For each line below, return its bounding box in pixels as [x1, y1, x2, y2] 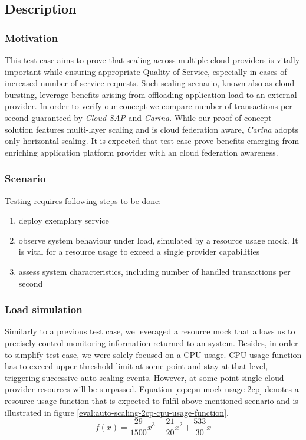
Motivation [5, 30, 58, 45]
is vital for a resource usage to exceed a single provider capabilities [18, 245, 260, 258]
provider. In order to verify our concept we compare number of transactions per [5, 100, 292, 112]
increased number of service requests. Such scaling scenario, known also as [5, 77, 272, 89]
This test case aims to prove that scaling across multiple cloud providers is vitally [5, 54, 300, 65]
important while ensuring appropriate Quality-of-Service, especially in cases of [5, 65, 287, 77]
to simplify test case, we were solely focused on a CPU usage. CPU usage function [5, 348, 302, 360]
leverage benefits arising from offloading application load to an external [40, 88, 297, 100]
